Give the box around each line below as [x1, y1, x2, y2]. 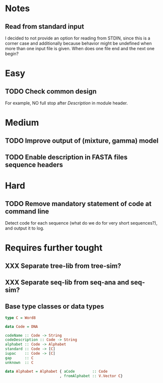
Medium [5, 117, 39, 128]
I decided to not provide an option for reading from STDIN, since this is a [5, 35, 151, 41]
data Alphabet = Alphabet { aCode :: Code [5, 369, 108, 374]
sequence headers [5, 160, 63, 169]
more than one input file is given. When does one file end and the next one [5, 46, 155, 51]
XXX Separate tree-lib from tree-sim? [5, 262, 122, 270]
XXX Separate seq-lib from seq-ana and [5, 278, 129, 287]
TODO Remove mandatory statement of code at [5, 199, 152, 208]
